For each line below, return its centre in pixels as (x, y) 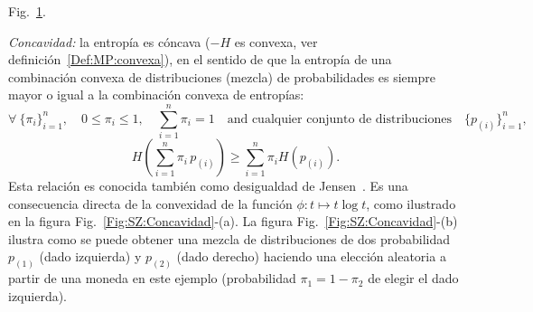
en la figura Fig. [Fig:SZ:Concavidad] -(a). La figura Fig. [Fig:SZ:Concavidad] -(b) (233, 221)
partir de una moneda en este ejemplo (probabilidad (152, 278)
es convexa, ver (276, 41)
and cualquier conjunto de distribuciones (340, 119)
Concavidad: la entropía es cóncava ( (109, 41)
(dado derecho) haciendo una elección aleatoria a (311, 256)
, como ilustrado (411, 203)
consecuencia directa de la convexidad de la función (150, 203)
